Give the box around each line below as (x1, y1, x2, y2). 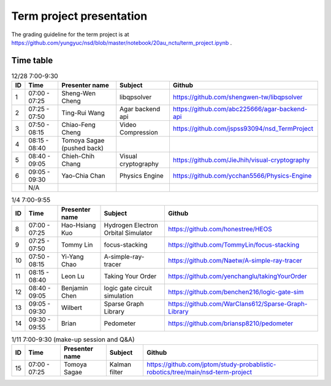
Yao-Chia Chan (61, 172, 105, 180)
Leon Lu (61, 272, 85, 280)
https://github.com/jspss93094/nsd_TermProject (172, 125, 314, 133)
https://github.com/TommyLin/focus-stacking (168, 240, 300, 249)
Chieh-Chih (61, 152, 95, 161)
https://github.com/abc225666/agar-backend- (172, 105, 308, 114)
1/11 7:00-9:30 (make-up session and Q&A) (11, 335, 135, 344)
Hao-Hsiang (61, 221, 96, 230)
